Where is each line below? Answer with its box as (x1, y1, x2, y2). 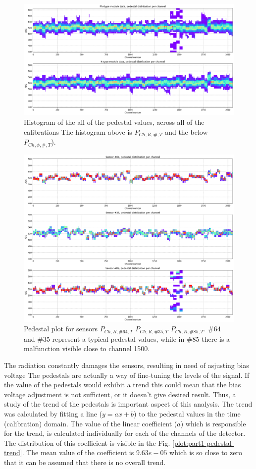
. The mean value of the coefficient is (22, 447, 134, 458)
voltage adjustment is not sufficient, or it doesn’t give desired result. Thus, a (4, 389, 236, 399)
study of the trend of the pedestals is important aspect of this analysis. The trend (4, 399, 253, 409)
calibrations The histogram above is (24, 126, 132, 137)
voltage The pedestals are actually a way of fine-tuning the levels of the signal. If (4, 369, 250, 380)
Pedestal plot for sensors (24, 323, 98, 334)
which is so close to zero (169, 447, 242, 458)
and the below (165, 126, 208, 137)
